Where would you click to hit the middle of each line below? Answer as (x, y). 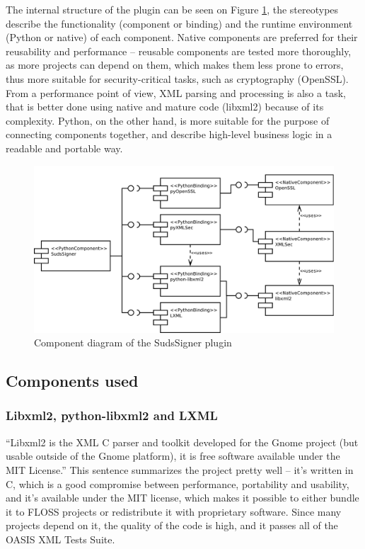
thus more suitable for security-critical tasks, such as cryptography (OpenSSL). (177, 78)
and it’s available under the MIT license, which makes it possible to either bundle (182, 498)
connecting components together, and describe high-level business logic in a (169, 134)
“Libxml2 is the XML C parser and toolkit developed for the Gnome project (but (182, 442)
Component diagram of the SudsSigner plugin (133, 343)
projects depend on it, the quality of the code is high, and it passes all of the (172, 525)
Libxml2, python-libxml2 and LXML (112, 415)
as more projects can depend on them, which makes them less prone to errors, (175, 65)
